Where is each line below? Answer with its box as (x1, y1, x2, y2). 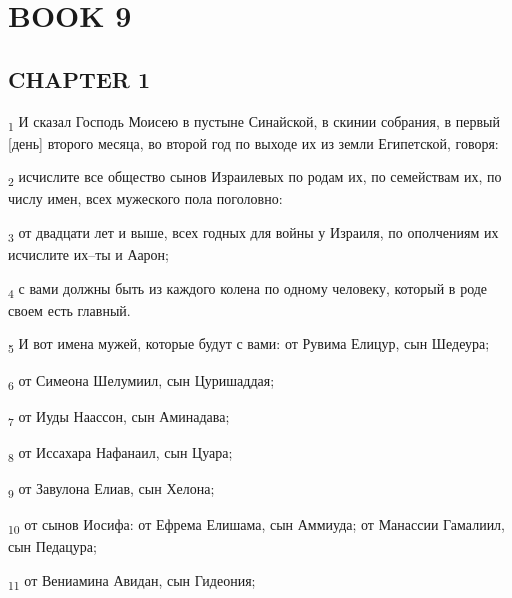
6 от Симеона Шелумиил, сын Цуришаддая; (8, 369, 275, 393)
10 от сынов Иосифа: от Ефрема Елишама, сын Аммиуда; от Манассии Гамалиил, (8, 514, 505, 537)
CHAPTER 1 (8, 63, 151, 94)
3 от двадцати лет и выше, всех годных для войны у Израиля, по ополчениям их (8, 222, 499, 245)
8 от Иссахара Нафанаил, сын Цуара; (8, 441, 233, 465)
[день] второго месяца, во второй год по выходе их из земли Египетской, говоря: (8, 132, 499, 153)
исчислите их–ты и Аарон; (8, 244, 170, 265)
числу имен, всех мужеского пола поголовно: (8, 188, 283, 209)
